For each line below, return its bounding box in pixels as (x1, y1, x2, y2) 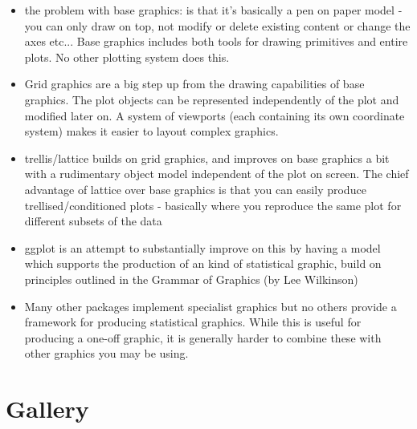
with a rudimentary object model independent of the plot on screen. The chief (24, 165, 409, 182)
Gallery (6, 392, 89, 425)
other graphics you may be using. (24, 345, 189, 362)
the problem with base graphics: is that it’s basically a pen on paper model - (24, 2, 403, 18)
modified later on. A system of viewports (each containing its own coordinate (24, 107, 405, 123)
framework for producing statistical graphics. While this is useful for (24, 314, 362, 330)
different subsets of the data (24, 212, 162, 229)
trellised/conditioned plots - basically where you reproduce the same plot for (24, 196, 402, 213)
